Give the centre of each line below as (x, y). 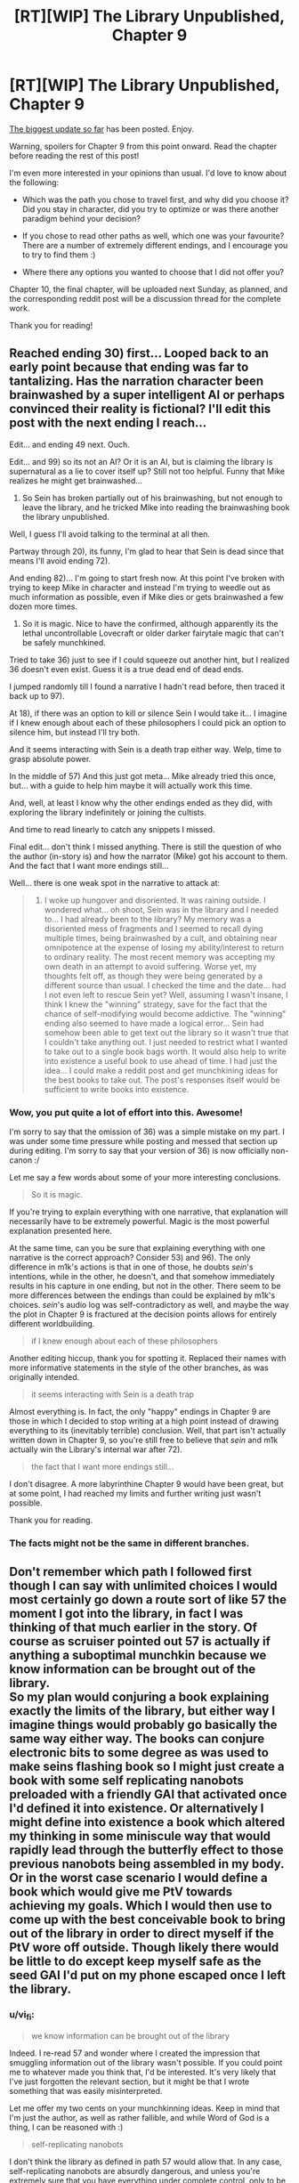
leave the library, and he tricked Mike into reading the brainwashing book (156, 507)
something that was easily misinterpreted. (86, 2090)
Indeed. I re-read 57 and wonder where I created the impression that (135, 2053)
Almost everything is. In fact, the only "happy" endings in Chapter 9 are (140, 1412)
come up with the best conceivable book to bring (148, 1920)
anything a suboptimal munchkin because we (138, 1656)
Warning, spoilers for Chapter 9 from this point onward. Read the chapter (143, 146)
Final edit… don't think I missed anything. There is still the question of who (145, 847)
